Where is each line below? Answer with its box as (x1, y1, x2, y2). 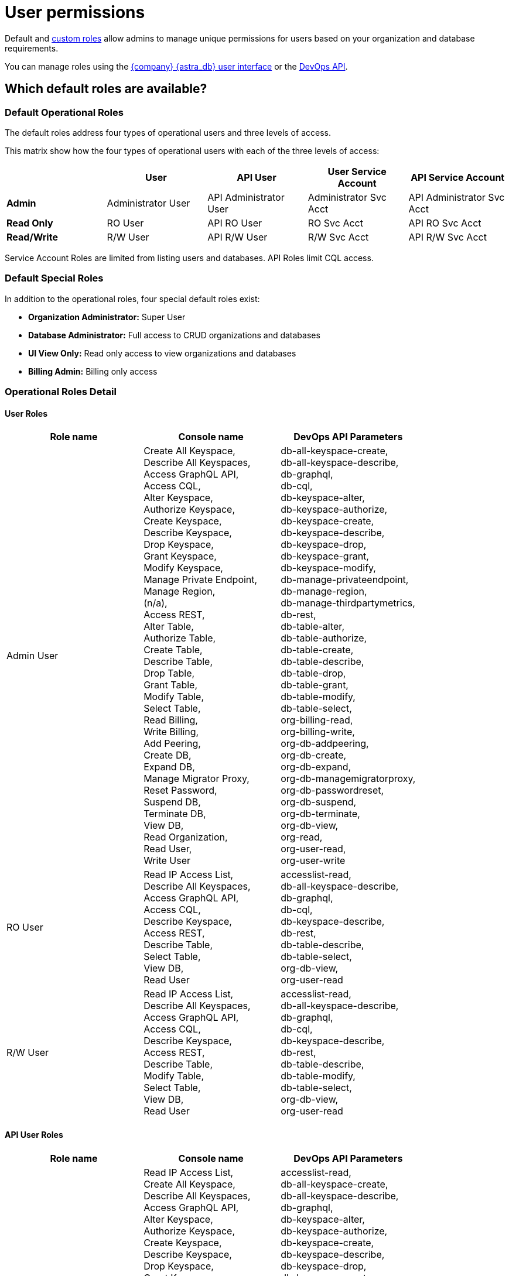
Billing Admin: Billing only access (28, 366, 158, 376)
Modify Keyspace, (144, 562, 223, 574)
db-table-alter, (281, 620, 344, 633)
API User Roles (5, 1129, 63, 1140)
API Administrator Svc (408, 191, 505, 203)
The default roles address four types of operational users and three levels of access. (5, 127, 331, 138)
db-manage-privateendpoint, (281, 574, 409, 586)
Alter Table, (144, 620, 194, 633)
